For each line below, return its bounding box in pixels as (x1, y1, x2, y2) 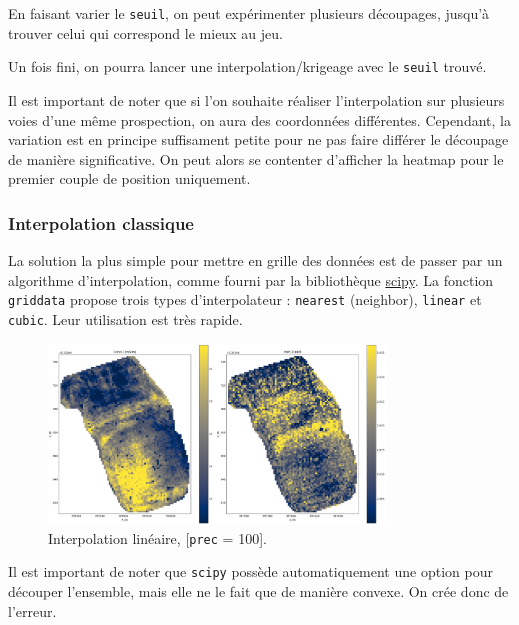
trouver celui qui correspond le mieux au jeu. (8, 22, 283, 43)
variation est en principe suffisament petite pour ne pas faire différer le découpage (8, 129, 509, 150)
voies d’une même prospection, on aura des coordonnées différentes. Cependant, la (8, 109, 511, 130)
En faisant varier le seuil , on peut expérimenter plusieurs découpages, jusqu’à (8, 3, 490, 23)
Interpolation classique (8, 210, 194, 235)
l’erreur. (8, 600, 57, 621)
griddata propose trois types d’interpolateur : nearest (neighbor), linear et (8, 289, 482, 310)
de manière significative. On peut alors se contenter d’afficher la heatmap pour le (8, 148, 504, 169)
